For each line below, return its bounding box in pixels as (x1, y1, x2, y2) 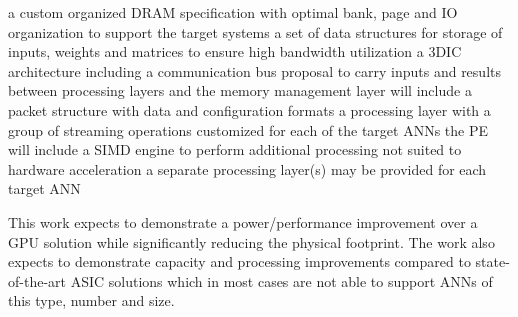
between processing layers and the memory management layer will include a (8, 80, 472, 101)
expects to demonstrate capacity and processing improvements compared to (8, 251, 471, 272)
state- (475, 251, 510, 272)
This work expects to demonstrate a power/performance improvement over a (8, 211, 478, 232)
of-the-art (8, 270, 66, 291)
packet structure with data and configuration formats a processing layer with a (8, 99, 491, 120)
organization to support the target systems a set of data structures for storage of (8, 21, 503, 42)
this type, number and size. (8, 290, 175, 311)
